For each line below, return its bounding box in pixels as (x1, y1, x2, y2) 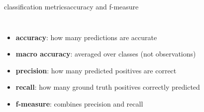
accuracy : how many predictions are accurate (15, 32, 157, 42)
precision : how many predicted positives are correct (15, 65, 177, 75)
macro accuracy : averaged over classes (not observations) (15, 49, 196, 59)
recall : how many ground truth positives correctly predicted (15, 82, 200, 92)
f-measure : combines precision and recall (15, 98, 143, 109)
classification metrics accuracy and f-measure (4, 1, 139, 11)
